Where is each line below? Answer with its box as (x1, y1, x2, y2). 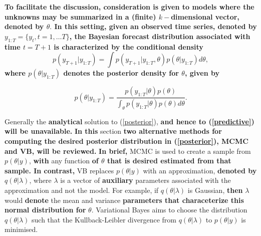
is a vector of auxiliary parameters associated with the (60, 175, 231, 185)
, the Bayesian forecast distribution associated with (69, 31, 250, 41)
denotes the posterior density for (63, 68, 179, 78)
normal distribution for (5, 204, 86, 215)
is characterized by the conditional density (54, 41, 203, 52)
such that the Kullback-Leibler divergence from (32, 214, 176, 224)
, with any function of (29, 155, 99, 166)
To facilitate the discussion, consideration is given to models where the (5, 2, 254, 12)
